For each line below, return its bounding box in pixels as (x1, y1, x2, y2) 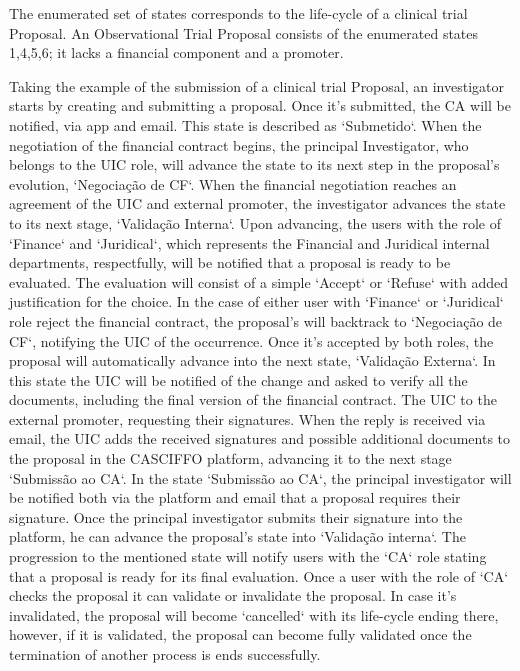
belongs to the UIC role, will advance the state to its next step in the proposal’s (9, 154, 500, 175)
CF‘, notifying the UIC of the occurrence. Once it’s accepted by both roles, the (9, 330, 494, 351)
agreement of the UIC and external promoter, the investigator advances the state (9, 193, 506, 214)
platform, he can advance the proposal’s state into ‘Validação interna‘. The (9, 526, 466, 547)
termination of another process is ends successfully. (9, 644, 321, 664)
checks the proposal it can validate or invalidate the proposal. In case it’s (9, 585, 457, 606)
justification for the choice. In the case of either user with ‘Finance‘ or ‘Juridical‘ (9, 291, 504, 312)
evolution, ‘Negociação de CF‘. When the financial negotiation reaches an (9, 173, 457, 194)
